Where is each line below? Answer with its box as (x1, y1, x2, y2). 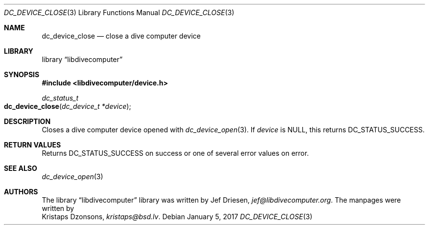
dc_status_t (42, 94, 79, 102)
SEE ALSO (4, 164, 37, 172)
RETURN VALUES (4, 141, 61, 149)
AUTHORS (4, 187, 38, 196)
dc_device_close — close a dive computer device (42, 32, 201, 40)
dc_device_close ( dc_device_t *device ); (4, 102, 131, 110)
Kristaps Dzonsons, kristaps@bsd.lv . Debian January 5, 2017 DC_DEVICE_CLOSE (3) (42, 212, 312, 221)
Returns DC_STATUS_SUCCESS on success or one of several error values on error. (42, 149, 309, 157)
